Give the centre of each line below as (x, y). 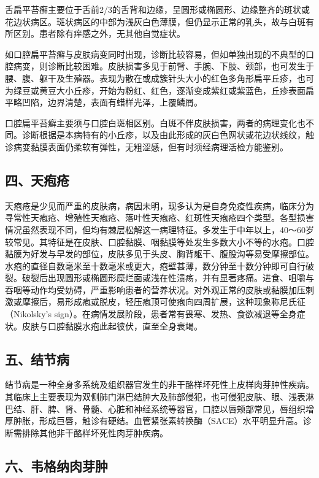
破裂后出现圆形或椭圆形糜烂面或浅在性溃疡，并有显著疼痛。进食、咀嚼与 (168, 278)
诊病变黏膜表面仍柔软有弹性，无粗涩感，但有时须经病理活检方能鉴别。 (147, 146)
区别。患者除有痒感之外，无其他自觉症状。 (99, 33)
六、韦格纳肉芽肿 (56, 465)
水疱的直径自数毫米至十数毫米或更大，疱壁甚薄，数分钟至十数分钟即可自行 (155, 265)
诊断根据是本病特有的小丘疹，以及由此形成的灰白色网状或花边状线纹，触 (168, 135)
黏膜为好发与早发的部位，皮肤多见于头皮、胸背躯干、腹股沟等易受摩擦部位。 (159, 254)
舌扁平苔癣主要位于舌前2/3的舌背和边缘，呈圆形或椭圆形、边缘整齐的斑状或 (157, 9)
